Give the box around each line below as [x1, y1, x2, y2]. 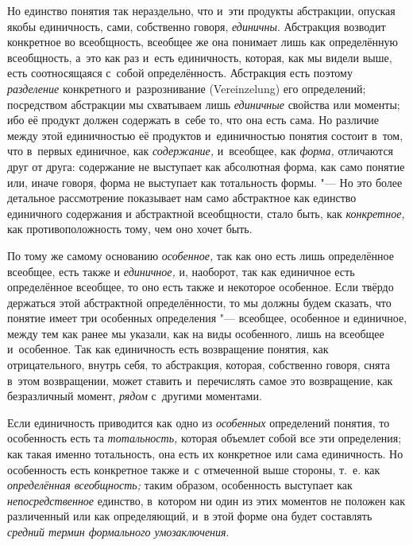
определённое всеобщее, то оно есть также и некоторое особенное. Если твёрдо [7, 278, 394, 295]
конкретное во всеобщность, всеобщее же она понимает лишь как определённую [7, 33, 398, 50]
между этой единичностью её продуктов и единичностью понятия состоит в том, [7, 127, 403, 143]
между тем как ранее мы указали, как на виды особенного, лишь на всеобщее [7, 325, 384, 341]
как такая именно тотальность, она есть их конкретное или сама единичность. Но [7, 446, 403, 462]
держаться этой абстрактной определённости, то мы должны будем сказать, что [7, 294, 392, 310]
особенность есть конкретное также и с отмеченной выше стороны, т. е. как [7, 461, 380, 477]
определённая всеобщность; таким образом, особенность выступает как [7, 477, 353, 493]
